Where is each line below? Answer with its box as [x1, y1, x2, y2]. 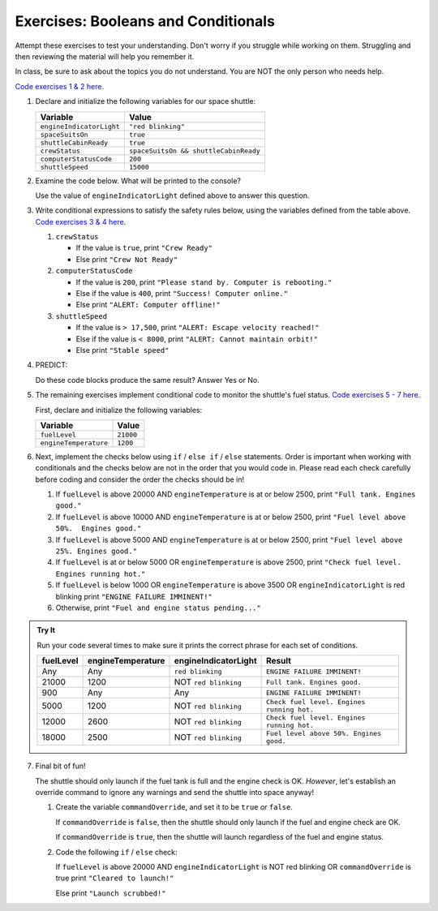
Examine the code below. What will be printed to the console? [35, 175, 241, 186]
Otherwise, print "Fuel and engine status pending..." [55, 603, 261, 612]
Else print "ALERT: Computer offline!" [75, 300, 221, 310]
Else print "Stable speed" [75, 345, 170, 355]
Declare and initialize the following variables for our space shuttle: [35, 97, 256, 106]
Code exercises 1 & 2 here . [15, 81, 105, 91]
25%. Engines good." [55, 547, 138, 556]
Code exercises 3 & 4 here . [35, 217, 127, 226]
